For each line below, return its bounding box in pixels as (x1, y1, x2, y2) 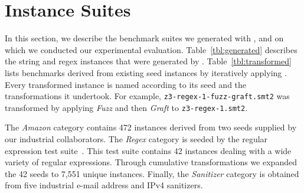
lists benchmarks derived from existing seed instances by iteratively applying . (5, 66, 287, 78)
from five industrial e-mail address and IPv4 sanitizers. (5, 179, 203, 191)
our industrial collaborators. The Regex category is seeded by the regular (5, 133, 268, 145)
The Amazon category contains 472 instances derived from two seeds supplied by (5, 121, 297, 133)
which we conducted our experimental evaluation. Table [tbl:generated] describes (5, 43, 298, 55)
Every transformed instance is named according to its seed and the (5, 78, 247, 90)
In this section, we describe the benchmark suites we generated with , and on (5, 32, 284, 44)
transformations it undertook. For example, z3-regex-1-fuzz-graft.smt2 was (5, 90, 290, 102)
